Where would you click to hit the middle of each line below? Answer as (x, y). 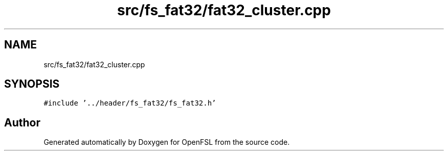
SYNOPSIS (32, 84)
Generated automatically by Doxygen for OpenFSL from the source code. (167, 142)
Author (22, 122)
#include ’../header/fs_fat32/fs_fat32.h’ (130, 103)
